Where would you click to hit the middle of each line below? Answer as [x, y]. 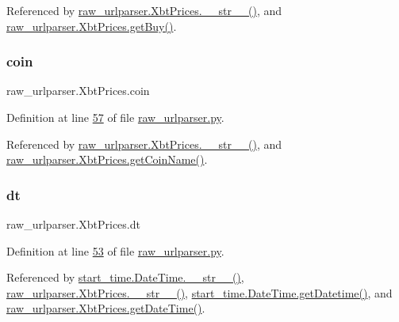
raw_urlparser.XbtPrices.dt [73, 224]
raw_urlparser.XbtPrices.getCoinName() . [107, 159]
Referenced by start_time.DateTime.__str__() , [125, 277]
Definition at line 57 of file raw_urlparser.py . [115, 117]
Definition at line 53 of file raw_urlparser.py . [115, 250]
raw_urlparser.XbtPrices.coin [78, 91]
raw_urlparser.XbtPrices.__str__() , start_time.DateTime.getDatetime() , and [199, 292]
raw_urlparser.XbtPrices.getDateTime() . [106, 308]
